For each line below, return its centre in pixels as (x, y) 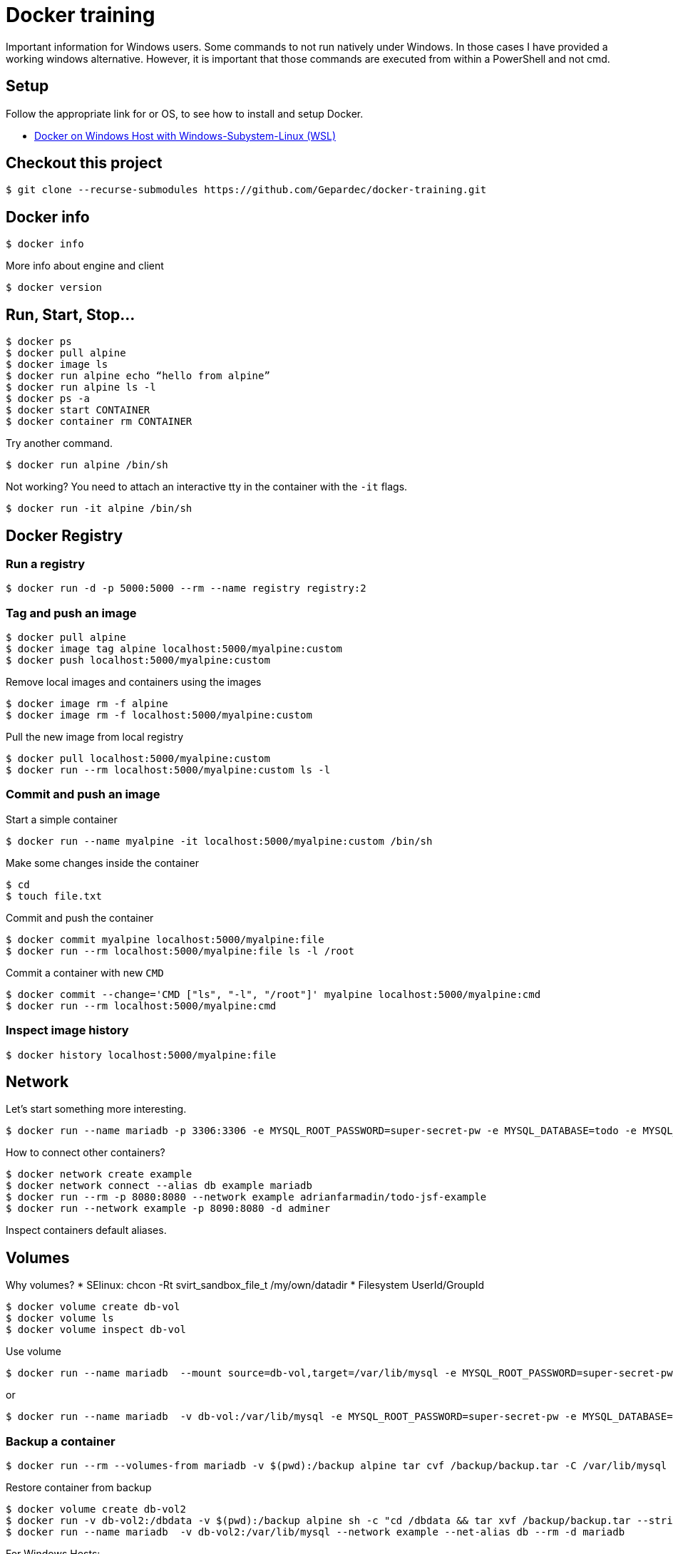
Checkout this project (84, 163)
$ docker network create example (99, 1174)
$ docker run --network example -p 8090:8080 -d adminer (168, 1209)
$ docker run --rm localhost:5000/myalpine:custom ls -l (168, 770)
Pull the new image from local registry (95, 737)
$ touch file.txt (54, 896)
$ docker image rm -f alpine (87, 704)
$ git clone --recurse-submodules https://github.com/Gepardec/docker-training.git (246, 190)
